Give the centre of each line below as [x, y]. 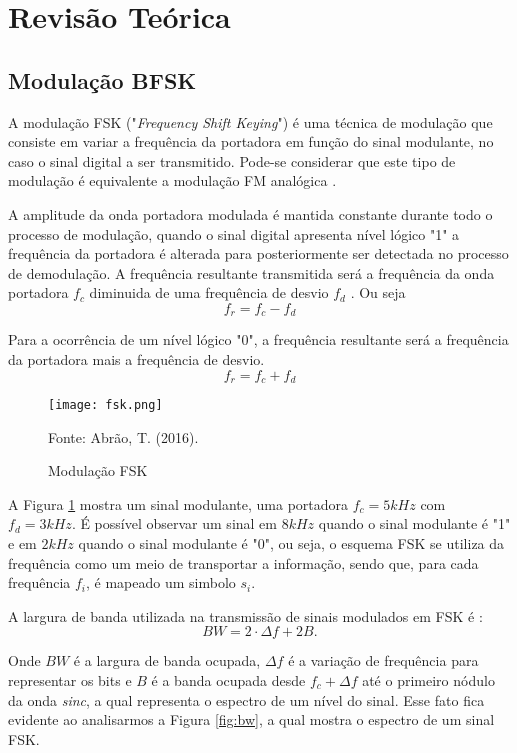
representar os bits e [70, 680]
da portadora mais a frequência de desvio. [136, 358]
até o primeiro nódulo [428, 680]
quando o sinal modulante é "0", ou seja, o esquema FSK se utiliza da [291, 543]
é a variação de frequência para [383, 660]
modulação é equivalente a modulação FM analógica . [172, 180]
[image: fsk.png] [105, 405]
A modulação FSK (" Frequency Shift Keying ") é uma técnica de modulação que [250, 121]
